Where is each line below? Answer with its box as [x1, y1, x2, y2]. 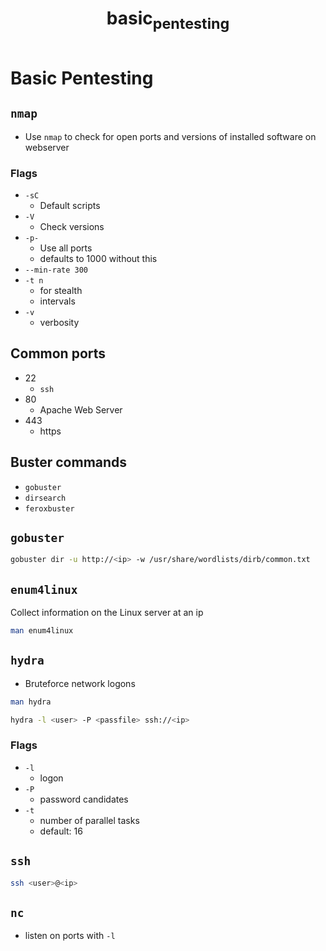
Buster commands [10, 454, 128, 471]
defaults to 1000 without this [39, 252, 158, 264]
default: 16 [39, 825, 83, 837]
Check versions [39, 220, 105, 232]
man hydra [10, 697, 52, 707]
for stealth [39, 284, 83, 296]
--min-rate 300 [24, 265, 89, 275]
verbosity [39, 316, 80, 328]
